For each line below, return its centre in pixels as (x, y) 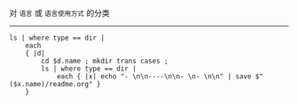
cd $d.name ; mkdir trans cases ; (105, 61)
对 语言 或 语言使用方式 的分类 (59, 13)
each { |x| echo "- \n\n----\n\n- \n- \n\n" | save (154, 77)
